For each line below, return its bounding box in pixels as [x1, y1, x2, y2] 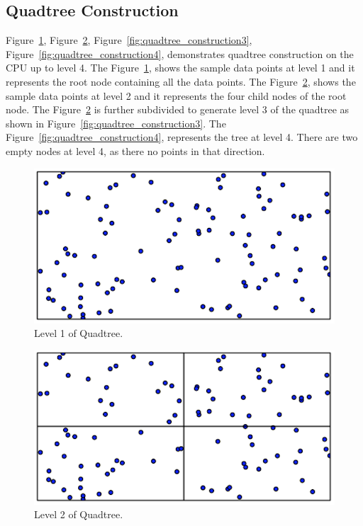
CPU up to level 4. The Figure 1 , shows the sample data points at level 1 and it [6, 60, 355, 75]
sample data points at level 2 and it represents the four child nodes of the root [6, 88, 347, 103]
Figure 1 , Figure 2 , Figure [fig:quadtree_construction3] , [6, 33, 252, 47]
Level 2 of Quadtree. [34, 507, 123, 522]
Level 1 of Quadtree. [34, 326, 123, 341]
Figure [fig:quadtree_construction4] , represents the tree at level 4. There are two [6, 130, 358, 144]
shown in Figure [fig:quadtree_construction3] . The [6, 115, 226, 130]
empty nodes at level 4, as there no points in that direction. [6, 143, 265, 158]
